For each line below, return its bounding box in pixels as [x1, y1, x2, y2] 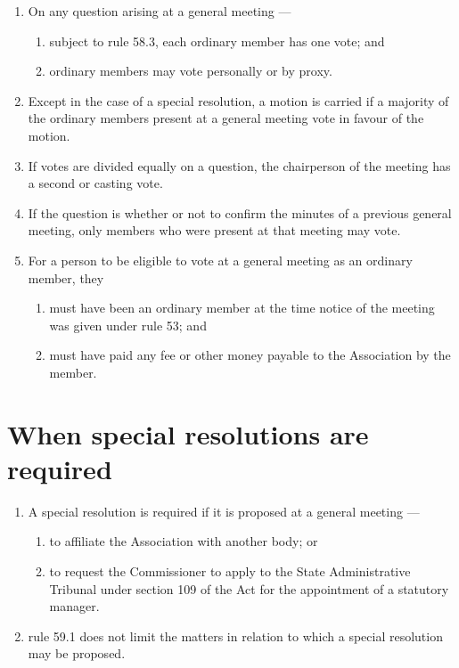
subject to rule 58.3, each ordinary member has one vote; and [49, 31, 385, 50]
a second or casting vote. [28, 174, 163, 192]
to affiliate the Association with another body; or [49, 532, 318, 550]
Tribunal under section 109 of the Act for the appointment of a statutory [49, 579, 449, 598]
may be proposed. [28, 644, 126, 663]
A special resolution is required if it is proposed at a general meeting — [28, 501, 420, 520]
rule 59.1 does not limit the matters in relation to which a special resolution [28, 626, 443, 645]
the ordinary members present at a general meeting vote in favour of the [28, 109, 424, 127]
